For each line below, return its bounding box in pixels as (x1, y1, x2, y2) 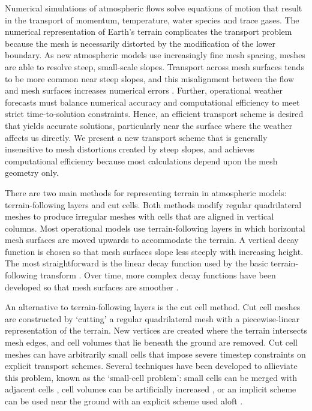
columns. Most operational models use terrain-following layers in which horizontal (5, 221, 305, 234)
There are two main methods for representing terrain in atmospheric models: (5, 186, 287, 199)
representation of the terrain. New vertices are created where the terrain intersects (5, 324, 307, 337)
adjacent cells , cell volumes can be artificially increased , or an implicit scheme (5, 383, 296, 395)
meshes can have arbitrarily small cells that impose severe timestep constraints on (5, 347, 306, 360)
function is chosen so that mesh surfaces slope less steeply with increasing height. (5, 245, 304, 257)
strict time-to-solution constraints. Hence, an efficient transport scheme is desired (5, 107, 304, 120)
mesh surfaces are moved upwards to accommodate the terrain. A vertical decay (5, 233, 299, 246)
